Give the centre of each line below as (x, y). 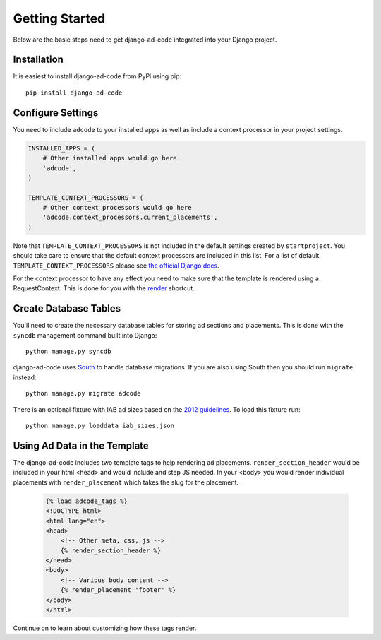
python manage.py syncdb (68, 352)
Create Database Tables (67, 308)
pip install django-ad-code (74, 93)
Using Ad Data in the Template (81, 445)
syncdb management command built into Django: (85, 335)
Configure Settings (56, 113)
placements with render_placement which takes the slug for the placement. (126, 482)
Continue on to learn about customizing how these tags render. (105, 628)
